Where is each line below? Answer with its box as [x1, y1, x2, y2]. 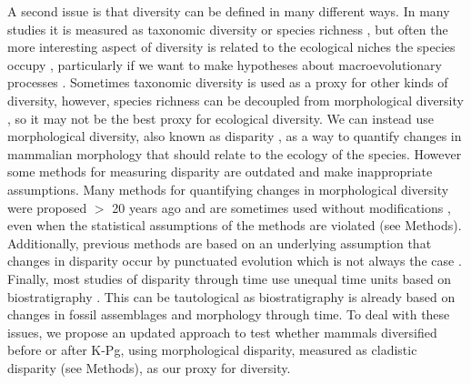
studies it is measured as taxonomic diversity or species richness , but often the [7, 19, 448, 38]
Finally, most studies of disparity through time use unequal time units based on [7, 268, 452, 288]
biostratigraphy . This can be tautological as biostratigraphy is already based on [7, 287, 456, 306]
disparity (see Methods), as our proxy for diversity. [7, 358, 291, 377]
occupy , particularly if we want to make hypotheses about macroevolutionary [7, 55, 442, 74]
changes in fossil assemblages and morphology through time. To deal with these [7, 305, 450, 324]
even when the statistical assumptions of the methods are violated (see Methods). [7, 216, 462, 235]
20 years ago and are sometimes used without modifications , [112, 197, 451, 217]
